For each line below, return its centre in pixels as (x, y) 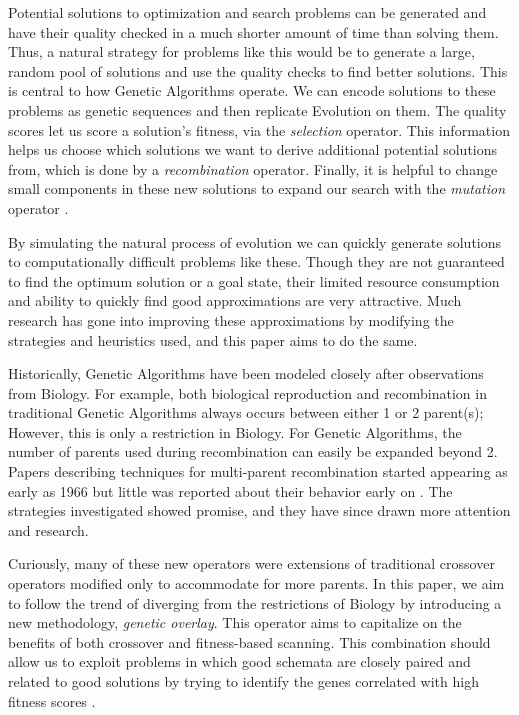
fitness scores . (52, 700)
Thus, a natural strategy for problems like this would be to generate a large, (241, 51)
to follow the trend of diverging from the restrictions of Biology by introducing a (255, 602)
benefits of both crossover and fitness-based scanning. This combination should (249, 641)
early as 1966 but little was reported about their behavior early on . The (230, 490)
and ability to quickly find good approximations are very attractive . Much (235, 300)
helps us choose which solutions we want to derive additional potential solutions (253, 149)
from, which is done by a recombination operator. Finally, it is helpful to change (253, 168)
